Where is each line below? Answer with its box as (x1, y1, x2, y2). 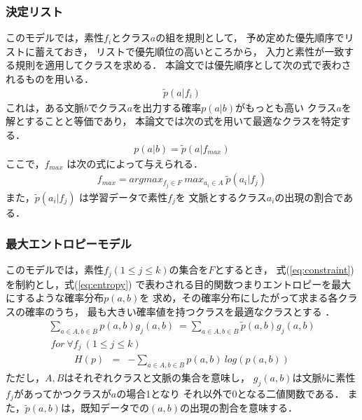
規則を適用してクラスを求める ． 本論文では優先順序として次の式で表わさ (15, 57, 351, 72)
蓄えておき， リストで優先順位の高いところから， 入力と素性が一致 (34, 43, 344, 58)
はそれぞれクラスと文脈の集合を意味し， (64, 370, 251, 384)
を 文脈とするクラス (175, 189, 267, 204)
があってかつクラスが (13, 386, 111, 400)
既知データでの (80, 400, 149, 415)
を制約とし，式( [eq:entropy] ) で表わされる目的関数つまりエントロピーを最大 (6, 276, 351, 291)
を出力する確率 (132, 100, 202, 114)
